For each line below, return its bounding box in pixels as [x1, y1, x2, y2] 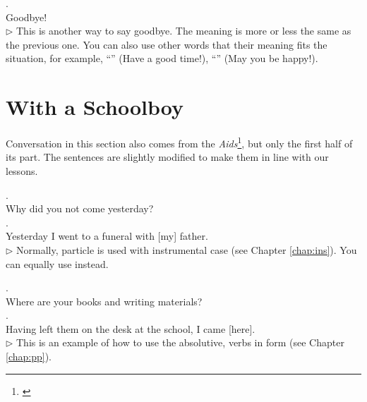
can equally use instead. [6, 256, 109, 271]
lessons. [6, 163, 38, 178]
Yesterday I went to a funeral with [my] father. [6, 229, 208, 243]
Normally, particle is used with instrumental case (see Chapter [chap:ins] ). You [16, 242, 357, 257]
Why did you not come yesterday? [6, 201, 154, 216]
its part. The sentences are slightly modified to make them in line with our [6, 150, 329, 164]
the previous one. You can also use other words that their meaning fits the [6, 37, 327, 51]
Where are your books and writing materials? [6, 293, 203, 308]
